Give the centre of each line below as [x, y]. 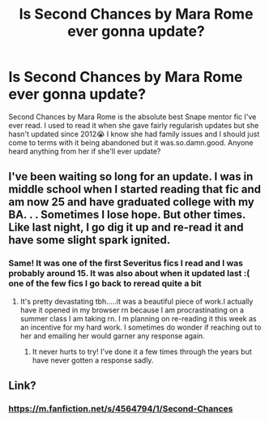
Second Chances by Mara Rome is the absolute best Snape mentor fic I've [132, 116]
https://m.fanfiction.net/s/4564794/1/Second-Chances [121, 408]
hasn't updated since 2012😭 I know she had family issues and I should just [134, 134]
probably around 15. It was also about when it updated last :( [129, 273]
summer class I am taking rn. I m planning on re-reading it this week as [138, 318]
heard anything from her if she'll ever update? [85, 151]
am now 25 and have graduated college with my [132, 202]
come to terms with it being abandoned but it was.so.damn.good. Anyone [131, 142]
